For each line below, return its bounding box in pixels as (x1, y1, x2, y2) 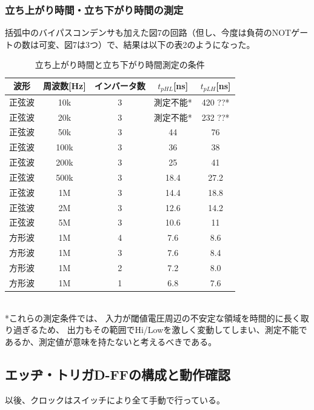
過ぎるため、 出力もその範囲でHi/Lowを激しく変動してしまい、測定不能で (13, 323, 307, 336)
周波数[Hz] (43, 79, 86, 92)
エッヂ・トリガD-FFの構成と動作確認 (5, 365, 230, 383)
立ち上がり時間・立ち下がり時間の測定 (5, 2, 184, 17)
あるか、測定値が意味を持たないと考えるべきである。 (5, 335, 217, 348)
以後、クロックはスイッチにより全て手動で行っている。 (5, 393, 225, 406)
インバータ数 (94, 79, 145, 92)
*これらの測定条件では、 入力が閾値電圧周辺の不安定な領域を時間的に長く (5, 311, 301, 324)
